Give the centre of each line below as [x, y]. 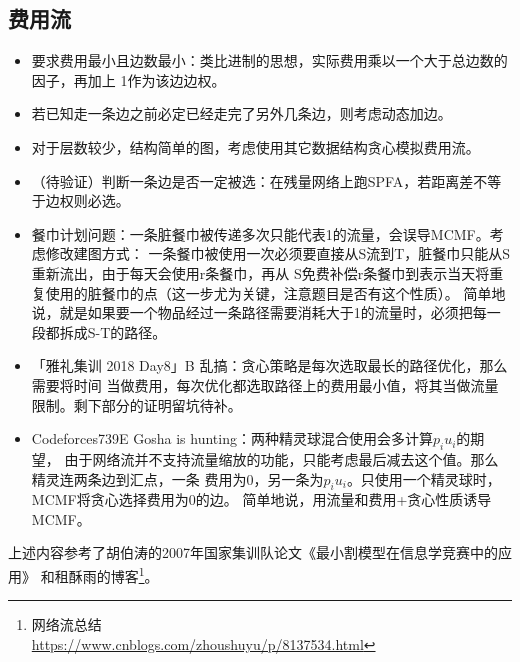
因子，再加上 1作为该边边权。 [128, 79]
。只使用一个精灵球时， [423, 478]
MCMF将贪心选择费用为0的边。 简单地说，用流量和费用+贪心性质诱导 [261, 499]
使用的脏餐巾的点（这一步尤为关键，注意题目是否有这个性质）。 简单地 [275, 292]
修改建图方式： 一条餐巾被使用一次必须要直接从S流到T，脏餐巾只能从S [278, 253]
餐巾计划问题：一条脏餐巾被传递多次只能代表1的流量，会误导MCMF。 [260, 233]
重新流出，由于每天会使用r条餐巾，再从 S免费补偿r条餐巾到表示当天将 [260, 272]
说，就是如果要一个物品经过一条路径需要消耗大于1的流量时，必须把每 [259, 312]
